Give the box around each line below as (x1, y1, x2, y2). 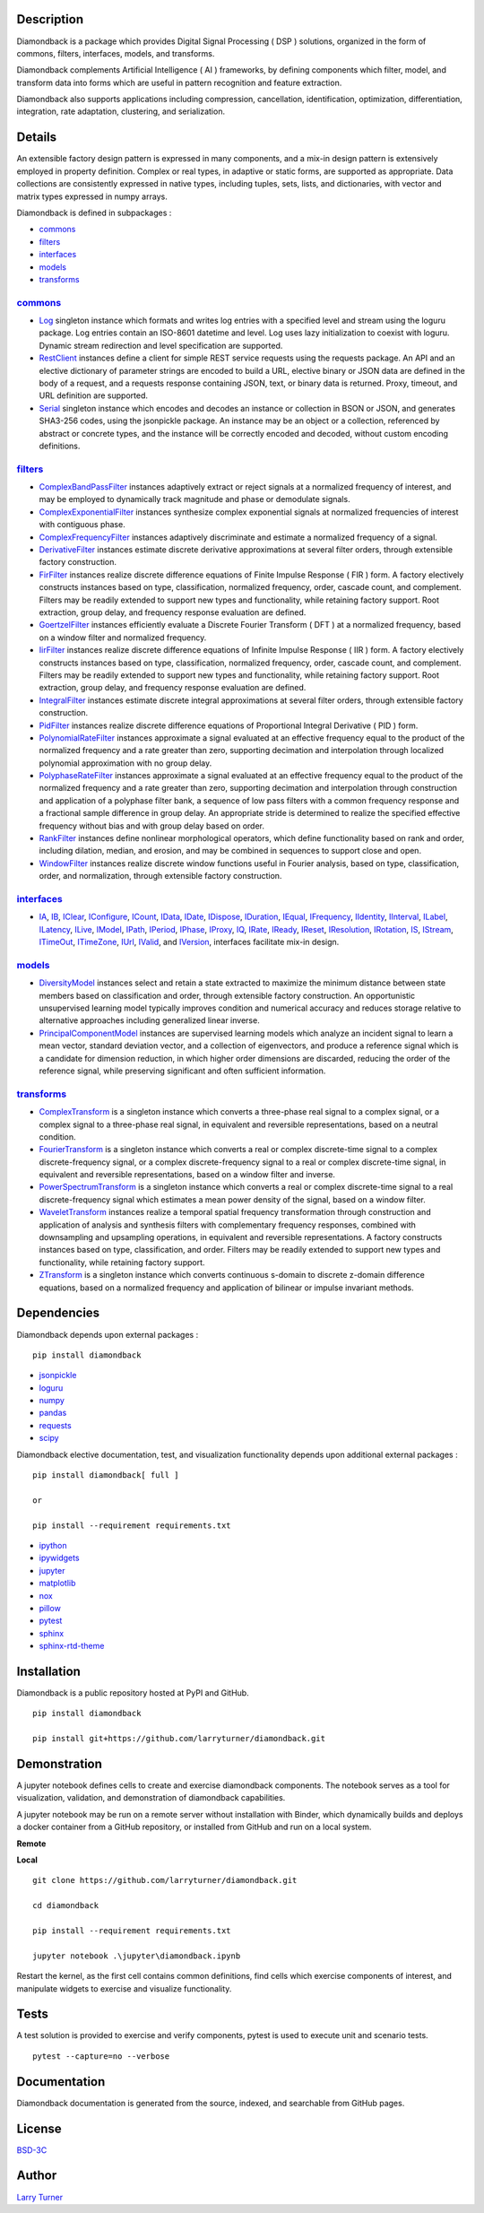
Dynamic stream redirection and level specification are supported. (39, 340, 283, 351)
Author (16, 2168, 57, 2183)
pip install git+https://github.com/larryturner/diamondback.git (32, 1733, 326, 1744)
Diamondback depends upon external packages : (16, 1329, 199, 1340)
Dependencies (16, 1306, 100, 1321)
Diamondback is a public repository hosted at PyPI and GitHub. (16, 1688, 250, 1698)
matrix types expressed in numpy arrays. (16, 191, 168, 202)
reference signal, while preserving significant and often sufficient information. (39, 1065, 326, 1076)
